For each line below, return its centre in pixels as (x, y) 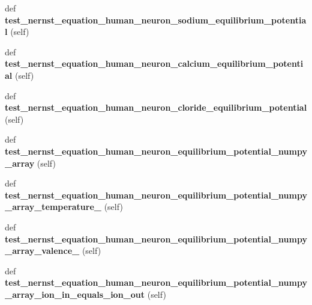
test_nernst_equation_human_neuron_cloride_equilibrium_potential (156, 107)
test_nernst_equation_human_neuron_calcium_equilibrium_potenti (154, 63)
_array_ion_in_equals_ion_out (75, 294)
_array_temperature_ (53, 207)
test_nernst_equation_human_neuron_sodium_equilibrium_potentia (156, 20)
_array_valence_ (42, 251)
